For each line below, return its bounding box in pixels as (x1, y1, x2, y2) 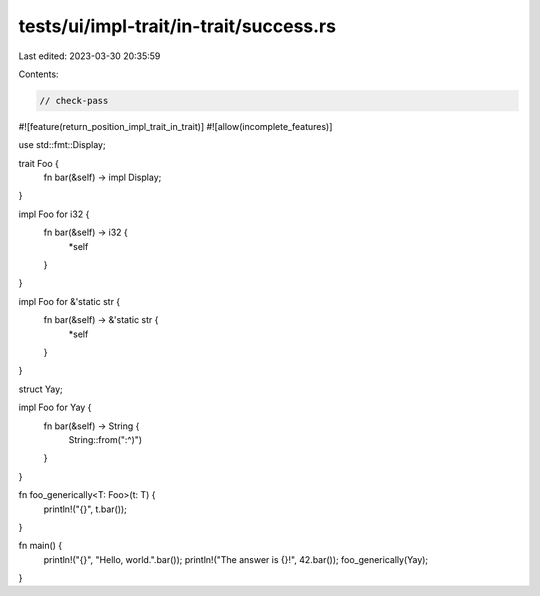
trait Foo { (18, 157, 60, 169)
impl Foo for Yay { (18, 401, 92, 414)
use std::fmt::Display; (18, 139, 106, 151)
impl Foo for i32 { (18, 208, 90, 220)
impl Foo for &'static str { (18, 295, 121, 307)
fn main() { (18, 540, 63, 552)
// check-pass (39, 95, 109, 106)
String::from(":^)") (68, 433, 143, 445)
